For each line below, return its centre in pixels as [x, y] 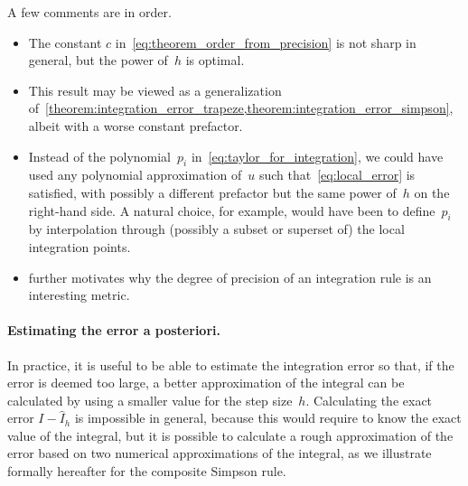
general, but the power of [98, 60]
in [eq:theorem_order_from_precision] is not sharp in [266, 42]
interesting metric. [79, 295]
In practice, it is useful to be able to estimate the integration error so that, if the [231, 364]
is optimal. [215, 60]
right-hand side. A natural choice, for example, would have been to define [232, 210]
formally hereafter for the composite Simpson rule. [147, 471]
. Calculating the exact [369, 400]
